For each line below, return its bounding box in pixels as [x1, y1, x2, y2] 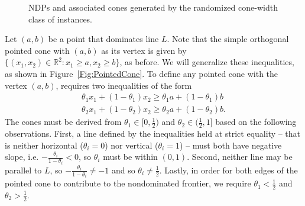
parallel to [5, 163, 42, 176]
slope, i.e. [5, 150, 39, 163]
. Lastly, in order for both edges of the [159, 163, 298, 176]
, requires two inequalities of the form [56, 79, 192, 91]
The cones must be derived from [5, 115, 122, 128]
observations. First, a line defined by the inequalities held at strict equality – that [5, 127, 301, 140]
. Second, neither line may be [187, 150, 293, 163]
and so [111, 163, 135, 176]
